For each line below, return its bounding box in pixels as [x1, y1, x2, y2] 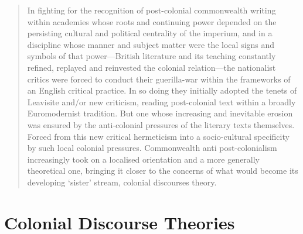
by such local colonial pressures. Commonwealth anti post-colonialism [27, 142, 277, 154]
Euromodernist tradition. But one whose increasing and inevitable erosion [27, 107, 293, 119]
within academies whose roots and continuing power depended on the [27, 15, 277, 27]
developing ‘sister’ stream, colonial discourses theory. [27, 175, 217, 188]
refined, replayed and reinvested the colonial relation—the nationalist [27, 61, 276, 73]
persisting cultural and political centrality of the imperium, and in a [27, 27, 273, 39]
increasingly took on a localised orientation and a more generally [27, 153, 260, 165]
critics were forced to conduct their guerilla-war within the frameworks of [27, 73, 291, 85]
